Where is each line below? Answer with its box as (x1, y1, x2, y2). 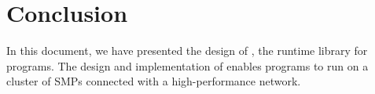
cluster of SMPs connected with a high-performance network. (6, 73, 301, 89)
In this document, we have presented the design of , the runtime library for (6, 42, 368, 59)
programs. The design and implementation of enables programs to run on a (6, 57, 369, 74)
